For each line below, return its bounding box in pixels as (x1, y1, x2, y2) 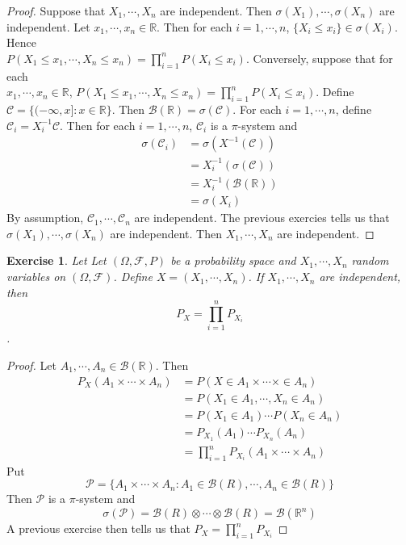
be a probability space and (170, 252, 296, 269)
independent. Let (6, 18, 90, 35)
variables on (6, 268, 66, 285)
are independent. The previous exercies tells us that (134, 209, 390, 226)
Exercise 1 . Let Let (6, 252, 107, 269)
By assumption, (6, 209, 84, 226)
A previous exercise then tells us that (6, 520, 190, 537)
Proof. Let (6, 356, 57, 373)
